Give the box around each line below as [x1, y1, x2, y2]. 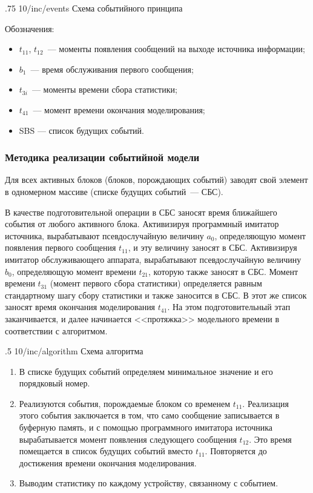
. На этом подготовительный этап [167, 300, 291, 313]
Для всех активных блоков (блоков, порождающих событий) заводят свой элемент [5, 173, 308, 186]
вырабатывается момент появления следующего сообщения [19, 432, 237, 445]
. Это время [249, 432, 292, 445]
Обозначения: [5, 22, 54, 35]
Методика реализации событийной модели [5, 150, 200, 165]
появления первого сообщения [5, 241, 116, 254]
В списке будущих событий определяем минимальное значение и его [19, 365, 273, 377]
